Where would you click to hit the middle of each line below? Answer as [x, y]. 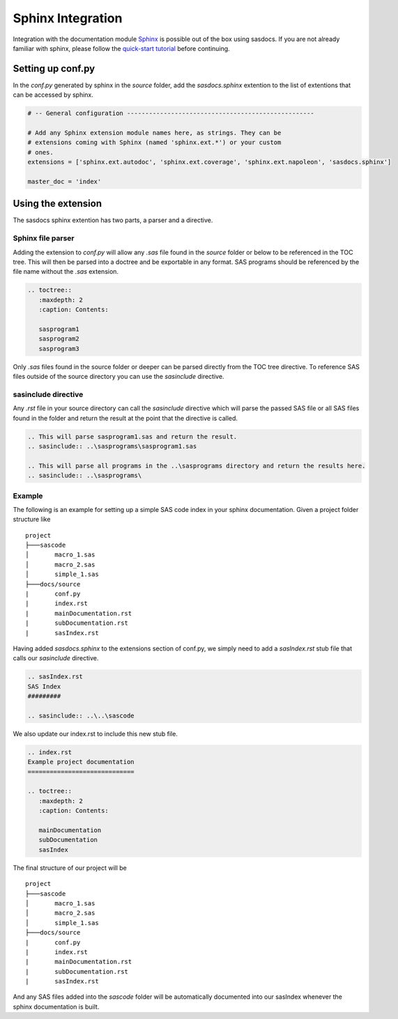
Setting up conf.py [54, 69]
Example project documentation [81, 762]
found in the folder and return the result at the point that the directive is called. [125, 418]
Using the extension [58, 204]
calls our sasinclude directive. [56, 658]
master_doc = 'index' [64, 181]
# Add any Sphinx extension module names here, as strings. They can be [154, 133]
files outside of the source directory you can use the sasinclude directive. [118, 377]
